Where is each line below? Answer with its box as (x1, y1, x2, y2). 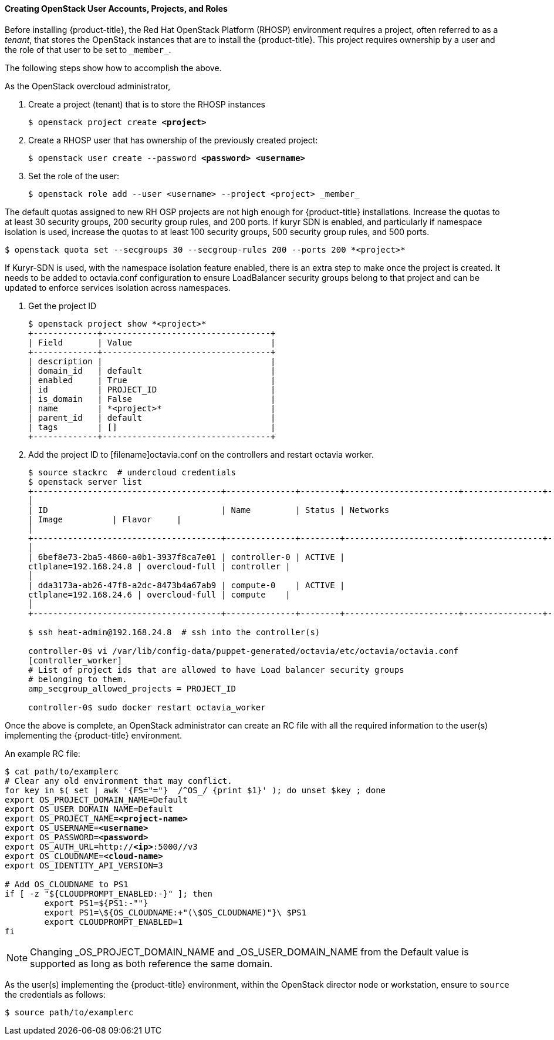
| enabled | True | (28, 375, 276, 385)
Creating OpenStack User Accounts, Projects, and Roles (5, 4, 228, 14)
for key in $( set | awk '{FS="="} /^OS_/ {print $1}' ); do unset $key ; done (5, 785, 386, 795)
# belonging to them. (28, 674, 127, 684)
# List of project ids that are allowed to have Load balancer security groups (28, 665, 404, 675)
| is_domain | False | (28, 394, 276, 404)
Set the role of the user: (28, 170, 120, 181)
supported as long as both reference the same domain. (30, 957, 273, 969)
